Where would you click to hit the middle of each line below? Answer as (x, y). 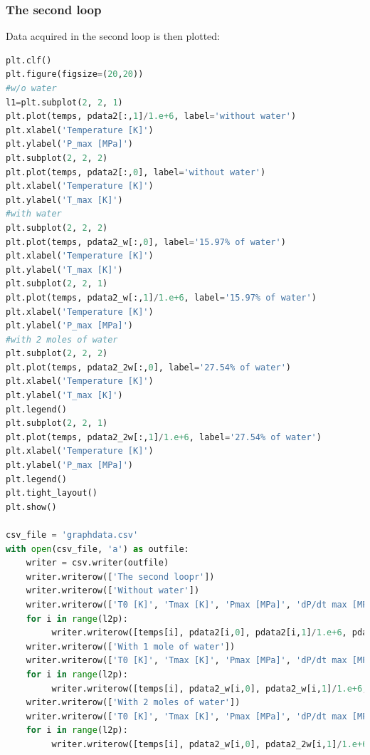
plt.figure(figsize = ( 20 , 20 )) (75, 74)
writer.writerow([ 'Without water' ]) (113, 591)
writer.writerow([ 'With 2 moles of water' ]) (133, 703)
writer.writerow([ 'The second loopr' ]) (120, 577)
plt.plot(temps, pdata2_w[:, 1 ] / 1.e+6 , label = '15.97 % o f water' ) (161, 297)
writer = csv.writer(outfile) (97, 563)
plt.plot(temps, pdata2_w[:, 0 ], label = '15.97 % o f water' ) (146, 242)
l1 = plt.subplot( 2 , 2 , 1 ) (64, 102)
